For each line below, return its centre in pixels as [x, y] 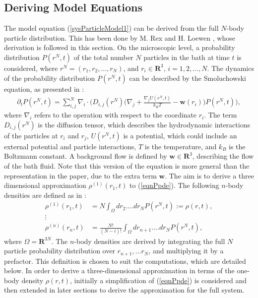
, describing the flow [223, 156]
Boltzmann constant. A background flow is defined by [86, 156]
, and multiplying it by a [186, 251]
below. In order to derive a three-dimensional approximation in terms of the [119, 270]
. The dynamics [230, 68]
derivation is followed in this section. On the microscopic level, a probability [120, 47]
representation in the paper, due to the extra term [80, 175]
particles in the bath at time [187, 57]
